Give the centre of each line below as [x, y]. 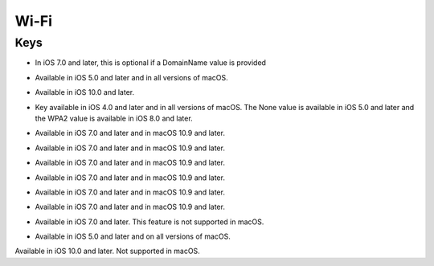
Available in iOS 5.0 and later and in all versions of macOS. [131, 77]
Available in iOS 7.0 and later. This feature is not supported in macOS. [149, 222]
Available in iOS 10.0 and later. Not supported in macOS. [107, 251]
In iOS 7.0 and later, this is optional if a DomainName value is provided [151, 63]
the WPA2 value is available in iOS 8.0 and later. [114, 118]
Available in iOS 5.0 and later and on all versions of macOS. [133, 236]
